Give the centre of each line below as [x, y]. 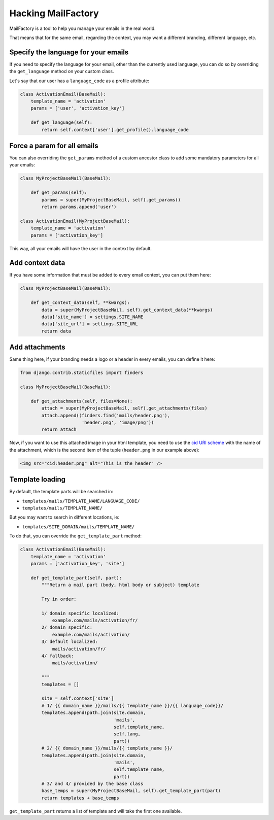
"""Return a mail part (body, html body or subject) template [121, 585]
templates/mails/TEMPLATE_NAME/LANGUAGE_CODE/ [81, 501]
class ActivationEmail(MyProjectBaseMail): [75, 221]
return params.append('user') [79, 207]
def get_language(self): [62, 123]
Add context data [37, 263]
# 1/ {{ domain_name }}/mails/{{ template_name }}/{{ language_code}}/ [132, 706]
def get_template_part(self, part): [76, 578]
